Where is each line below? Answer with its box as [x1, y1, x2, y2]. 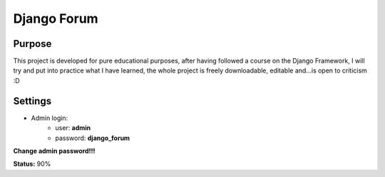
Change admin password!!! [13, 146, 96, 155]
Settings [13, 95, 52, 107]
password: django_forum [55, 134, 130, 142]
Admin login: [31, 114, 68, 122]
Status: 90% [13, 160, 51, 168]
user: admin [55, 124, 91, 132]
